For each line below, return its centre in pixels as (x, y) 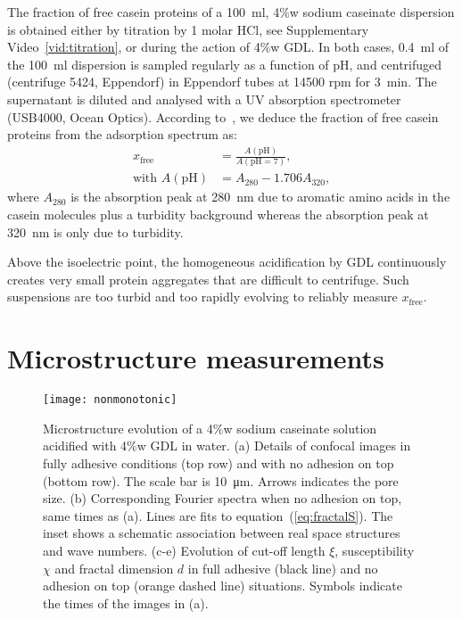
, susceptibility (375, 550)
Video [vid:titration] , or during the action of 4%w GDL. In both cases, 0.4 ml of (228, 47)
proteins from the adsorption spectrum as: (122, 134)
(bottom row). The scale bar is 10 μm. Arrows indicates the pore (221, 480)
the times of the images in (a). (126, 602)
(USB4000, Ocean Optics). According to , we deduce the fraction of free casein (223, 116)
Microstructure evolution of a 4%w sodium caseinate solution (210, 428)
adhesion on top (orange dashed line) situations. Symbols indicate (223, 586)
